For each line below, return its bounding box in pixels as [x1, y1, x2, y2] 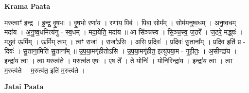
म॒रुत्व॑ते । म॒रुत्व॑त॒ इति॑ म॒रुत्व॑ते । [4, 65, 86, 75]
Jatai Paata [4, 81, 44, 92]
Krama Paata [4, 1, 50, 11]
